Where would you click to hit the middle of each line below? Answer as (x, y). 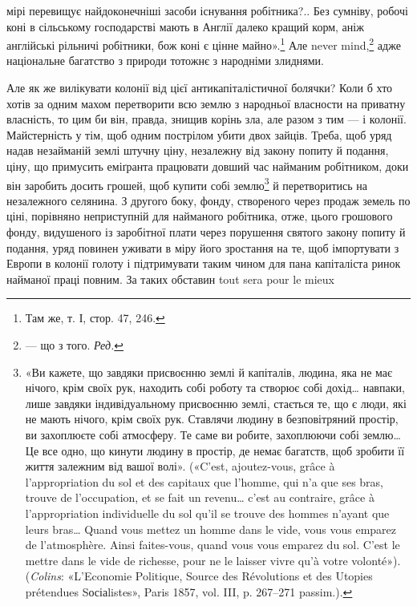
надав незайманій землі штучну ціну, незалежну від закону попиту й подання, (198, 150)
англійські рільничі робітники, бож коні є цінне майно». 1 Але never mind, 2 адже (204, 44)
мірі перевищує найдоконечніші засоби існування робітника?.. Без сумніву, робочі (207, 10)
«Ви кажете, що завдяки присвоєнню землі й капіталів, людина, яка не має (209, 372)
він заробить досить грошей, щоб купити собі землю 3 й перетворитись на (187, 184)
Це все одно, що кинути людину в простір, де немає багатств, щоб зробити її (215, 450)
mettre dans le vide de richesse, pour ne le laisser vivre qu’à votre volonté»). (213, 560)
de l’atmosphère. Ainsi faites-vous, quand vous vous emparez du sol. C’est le (213, 545)
